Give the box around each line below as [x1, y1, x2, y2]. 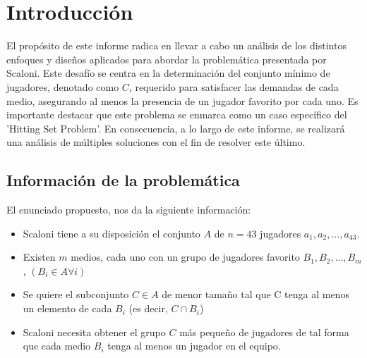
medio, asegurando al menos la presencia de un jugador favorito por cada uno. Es [6, 93, 359, 108]
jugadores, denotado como [6, 79, 119, 94]
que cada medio [23, 338, 91, 353]
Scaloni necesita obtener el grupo [23, 324, 166, 339]
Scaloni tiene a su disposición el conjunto [23, 226, 200, 240]
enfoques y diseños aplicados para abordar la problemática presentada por [6, 51, 327, 66]
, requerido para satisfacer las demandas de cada [128, 79, 339, 94]
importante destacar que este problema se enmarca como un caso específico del [6, 107, 347, 122]
